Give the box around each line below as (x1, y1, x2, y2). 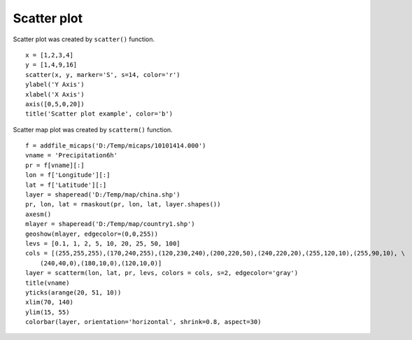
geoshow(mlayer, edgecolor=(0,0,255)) (25, 229, 159, 238)
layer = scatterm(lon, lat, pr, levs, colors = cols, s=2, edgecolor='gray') (25, 269, 299, 277)
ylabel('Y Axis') (25, 80, 85, 89)
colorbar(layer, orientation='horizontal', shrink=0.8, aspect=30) (25, 318, 262, 326)
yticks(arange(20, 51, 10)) (25, 288, 122, 297)
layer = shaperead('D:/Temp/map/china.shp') (25, 191, 181, 199)
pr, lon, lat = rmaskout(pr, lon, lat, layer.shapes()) (25, 200, 221, 208)
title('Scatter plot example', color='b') (25, 110, 173, 118)
